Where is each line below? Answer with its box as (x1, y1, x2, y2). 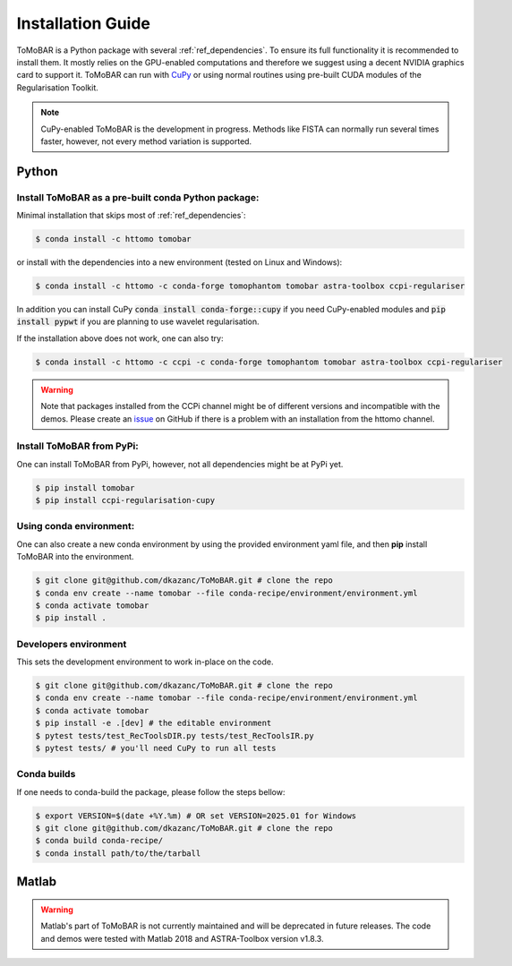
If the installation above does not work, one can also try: (16, 332, 224, 344)
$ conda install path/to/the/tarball (35, 848, 201, 859)
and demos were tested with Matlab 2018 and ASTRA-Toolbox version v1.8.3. (40, 933, 324, 944)
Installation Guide (16, 13, 151, 33)
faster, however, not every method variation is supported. (40, 135, 252, 147)
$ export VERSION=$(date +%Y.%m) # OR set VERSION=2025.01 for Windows (35, 810, 357, 821)
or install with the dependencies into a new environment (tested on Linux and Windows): (16, 257, 343, 268)
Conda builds (16, 768, 76, 781)
